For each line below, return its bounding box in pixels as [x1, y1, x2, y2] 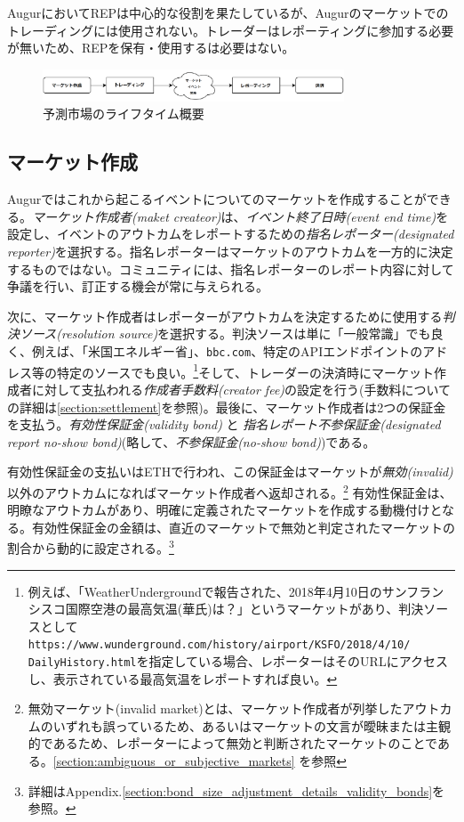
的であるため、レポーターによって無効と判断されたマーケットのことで [28, 734, 437, 753]
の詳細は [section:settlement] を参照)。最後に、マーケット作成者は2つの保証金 [7, 397, 446, 416]
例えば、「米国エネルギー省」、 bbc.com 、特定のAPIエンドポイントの [31, 342, 423, 361]
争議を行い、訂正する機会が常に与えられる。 [7, 277, 268, 296]
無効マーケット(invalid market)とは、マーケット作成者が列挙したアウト [28, 699, 440, 718]
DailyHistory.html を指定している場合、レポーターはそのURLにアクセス [28, 652, 448, 671]
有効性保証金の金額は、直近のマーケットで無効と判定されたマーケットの [31, 517, 455, 536]
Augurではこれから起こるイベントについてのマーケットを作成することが [7, 190, 427, 208]
